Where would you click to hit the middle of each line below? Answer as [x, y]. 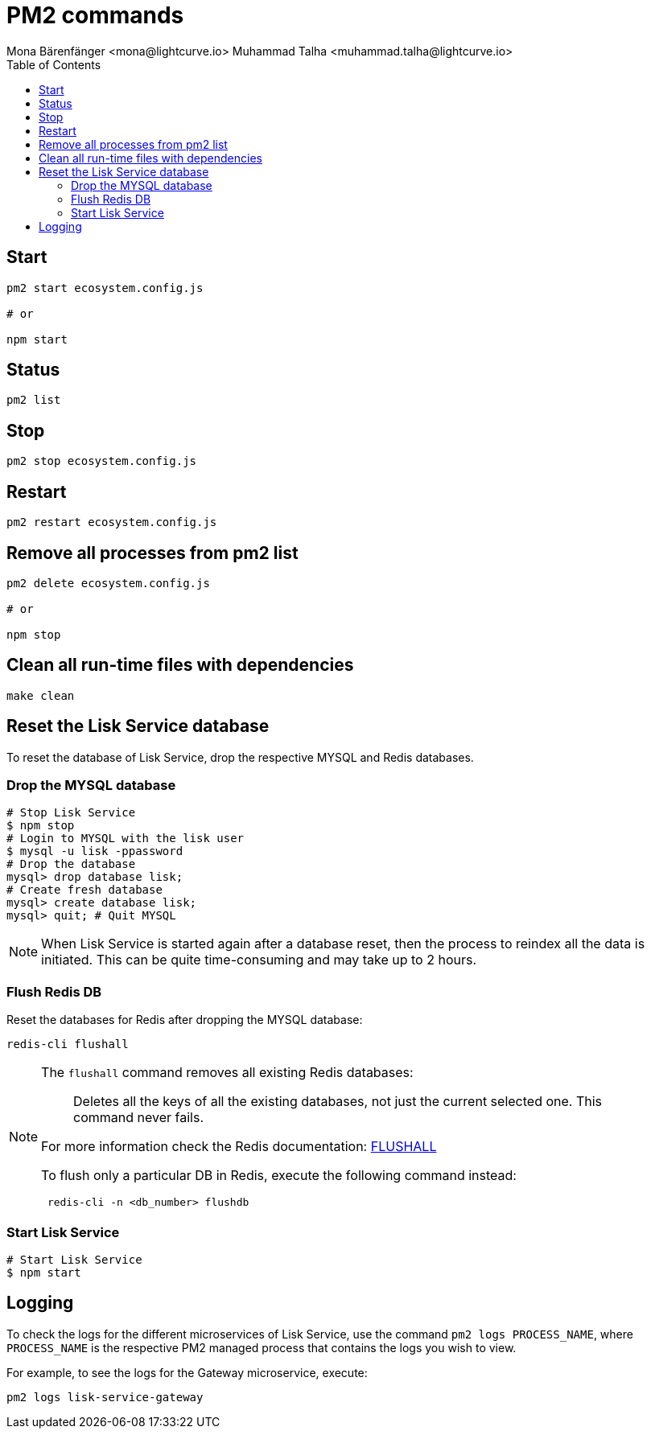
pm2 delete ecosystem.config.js [108, 583]
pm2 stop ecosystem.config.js [102, 461]
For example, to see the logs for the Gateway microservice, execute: [187, 1372]
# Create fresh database [84, 890]
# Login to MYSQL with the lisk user [126, 839]
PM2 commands [95, 15]
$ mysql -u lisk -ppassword [95, 851]
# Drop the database [71, 864]
